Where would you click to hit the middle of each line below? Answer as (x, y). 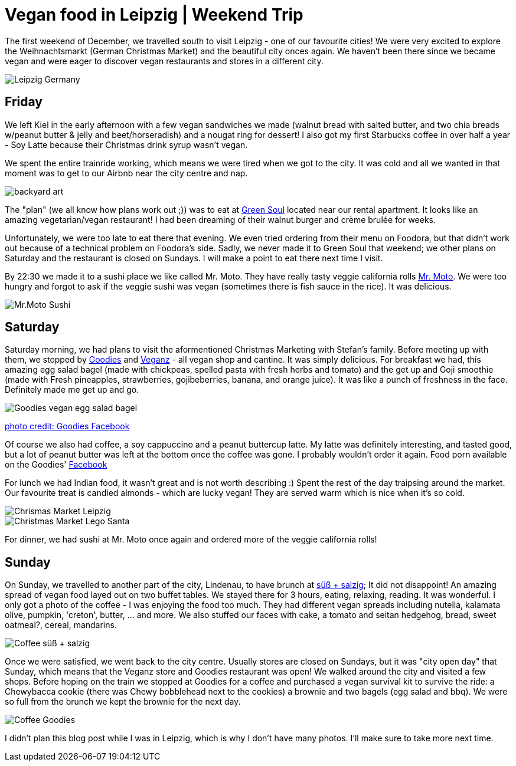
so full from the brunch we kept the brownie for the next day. (123, 702)
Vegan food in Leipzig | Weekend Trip (154, 15)
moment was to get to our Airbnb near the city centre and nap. (126, 173)
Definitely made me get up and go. (72, 390)
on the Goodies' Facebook (56, 465)
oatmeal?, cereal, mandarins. (61, 625)
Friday (24, 102)
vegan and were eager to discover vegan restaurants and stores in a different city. (164, 61)
